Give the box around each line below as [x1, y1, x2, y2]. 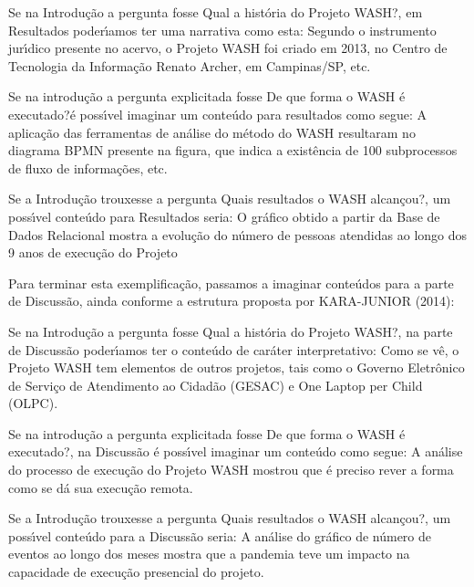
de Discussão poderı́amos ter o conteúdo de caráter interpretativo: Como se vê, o [8, 340, 459, 359]
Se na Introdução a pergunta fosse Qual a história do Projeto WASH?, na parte [8, 321, 453, 341]
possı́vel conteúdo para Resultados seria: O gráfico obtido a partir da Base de [8, 206, 440, 225]
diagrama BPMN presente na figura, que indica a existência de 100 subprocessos [8, 141, 458, 160]
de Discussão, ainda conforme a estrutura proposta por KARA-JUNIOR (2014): [8, 291, 455, 310]
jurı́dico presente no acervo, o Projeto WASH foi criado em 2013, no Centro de [8, 38, 448, 58]
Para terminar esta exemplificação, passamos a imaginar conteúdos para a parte [8, 273, 454, 292]
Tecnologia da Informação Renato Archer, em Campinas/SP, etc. [8, 56, 371, 75]
